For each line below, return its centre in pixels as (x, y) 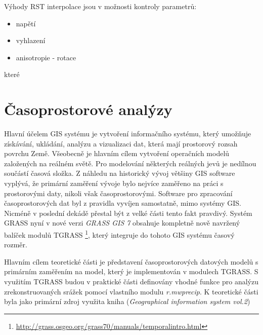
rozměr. (16, 245)
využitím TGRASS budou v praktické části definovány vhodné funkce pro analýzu (131, 282)
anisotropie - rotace (46, 57)
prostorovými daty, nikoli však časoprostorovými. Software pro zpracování (118, 193)
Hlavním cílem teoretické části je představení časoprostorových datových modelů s (131, 261)
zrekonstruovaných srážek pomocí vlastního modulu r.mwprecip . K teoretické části (131, 291)
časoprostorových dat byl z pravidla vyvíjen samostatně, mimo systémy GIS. (123, 203)
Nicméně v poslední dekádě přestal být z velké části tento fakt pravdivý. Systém (128, 213)
